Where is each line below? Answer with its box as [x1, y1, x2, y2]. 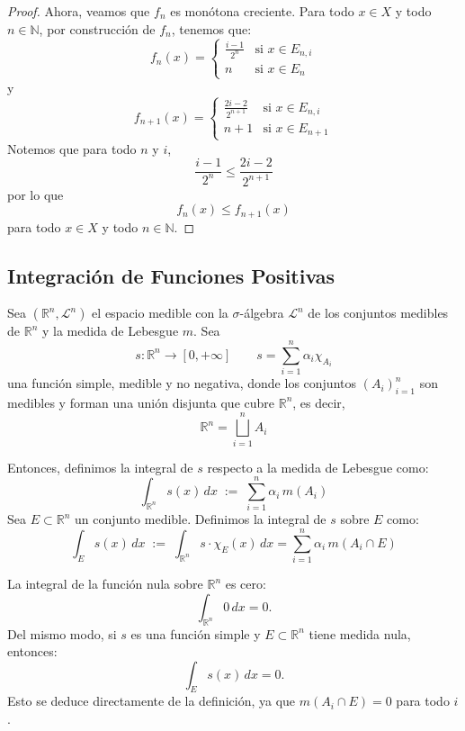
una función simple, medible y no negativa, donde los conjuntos [7, 374, 356, 393]
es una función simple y [130, 624, 261, 643]
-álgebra [239, 303, 284, 322]
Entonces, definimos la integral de [7, 457, 193, 476]
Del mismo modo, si [7, 624, 117, 643]
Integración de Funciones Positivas [7, 261, 335, 289]
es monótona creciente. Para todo [170, 2, 354, 20]
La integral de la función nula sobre [7, 574, 203, 593]
